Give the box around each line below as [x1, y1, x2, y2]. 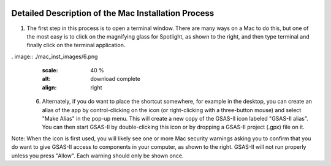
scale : [42, 67, 58, 74]
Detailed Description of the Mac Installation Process [11, 8, 215, 18]
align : [42, 83, 57, 91]
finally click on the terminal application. [26, 42, 126, 49]
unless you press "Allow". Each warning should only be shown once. [11, 152, 184, 159]
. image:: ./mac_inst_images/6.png [11, 53, 98, 60]
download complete [90, 75, 141, 83]
